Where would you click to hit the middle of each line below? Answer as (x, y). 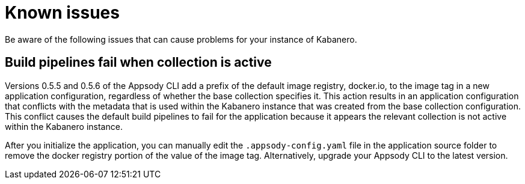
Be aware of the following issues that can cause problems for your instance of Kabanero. (181, 39)
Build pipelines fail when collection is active (138, 63)
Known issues (62, 13)
